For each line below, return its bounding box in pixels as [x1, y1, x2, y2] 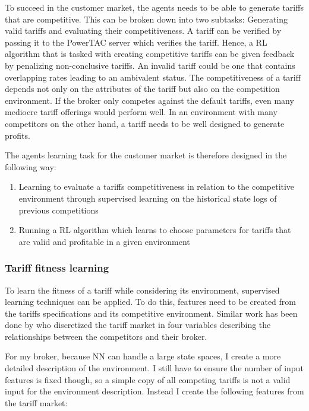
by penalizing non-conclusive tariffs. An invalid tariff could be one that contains [5, 59, 295, 71]
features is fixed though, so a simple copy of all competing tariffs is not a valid [5, 373, 291, 385]
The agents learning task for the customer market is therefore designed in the [5, 149, 287, 161]
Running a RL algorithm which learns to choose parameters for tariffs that [18, 224, 291, 236]
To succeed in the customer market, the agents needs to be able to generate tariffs [5, 1, 304, 13]
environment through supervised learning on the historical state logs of [18, 192, 277, 204]
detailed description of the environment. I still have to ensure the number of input [5, 362, 304, 374]
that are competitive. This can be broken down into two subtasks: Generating [5, 12, 288, 25]
